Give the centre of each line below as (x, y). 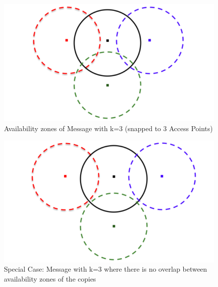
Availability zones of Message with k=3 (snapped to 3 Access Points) (109, 128)
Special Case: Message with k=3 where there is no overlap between (106, 269)
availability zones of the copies (50, 278)
